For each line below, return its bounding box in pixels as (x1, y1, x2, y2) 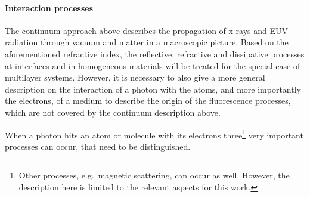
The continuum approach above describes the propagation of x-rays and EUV (5, 24, 289, 36)
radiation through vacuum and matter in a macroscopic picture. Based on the (5, 36, 289, 48)
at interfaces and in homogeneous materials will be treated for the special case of (5, 59, 300, 72)
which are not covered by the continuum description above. (5, 106, 221, 118)
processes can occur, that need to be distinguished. (5, 140, 191, 152)
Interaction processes (5, 1, 93, 14)
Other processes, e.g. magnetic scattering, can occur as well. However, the (18, 169, 290, 181)
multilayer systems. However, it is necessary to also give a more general (5, 71, 265, 84)
